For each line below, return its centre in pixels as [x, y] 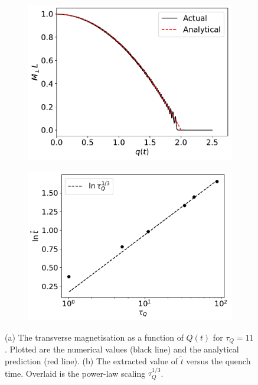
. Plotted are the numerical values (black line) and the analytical [122, 349]
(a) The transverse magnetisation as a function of [94, 337]
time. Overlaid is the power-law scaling [75, 373]
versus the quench [218, 361]
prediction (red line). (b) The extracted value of [91, 361]
